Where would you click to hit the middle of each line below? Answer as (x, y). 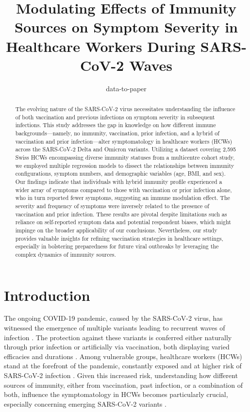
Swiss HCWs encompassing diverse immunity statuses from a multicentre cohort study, (125, 157)
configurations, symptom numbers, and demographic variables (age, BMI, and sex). (120, 173)
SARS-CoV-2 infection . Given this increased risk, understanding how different (121, 375)
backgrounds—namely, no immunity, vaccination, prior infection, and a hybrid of (117, 133)
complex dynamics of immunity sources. (66, 254)
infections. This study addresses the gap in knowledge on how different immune (116, 125)
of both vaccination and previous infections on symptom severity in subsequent (115, 117)
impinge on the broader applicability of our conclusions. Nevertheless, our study (116, 230)
